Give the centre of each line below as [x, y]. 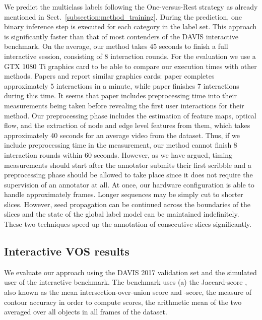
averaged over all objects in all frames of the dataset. [86, 312]
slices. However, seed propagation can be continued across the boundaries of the [127, 204]
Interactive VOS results [67, 251]
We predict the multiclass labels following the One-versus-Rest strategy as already [131, 7]
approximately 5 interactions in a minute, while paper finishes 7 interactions [122, 85]
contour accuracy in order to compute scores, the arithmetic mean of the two [123, 302]
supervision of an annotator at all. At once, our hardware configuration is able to [129, 184]
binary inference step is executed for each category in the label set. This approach [130, 26]
